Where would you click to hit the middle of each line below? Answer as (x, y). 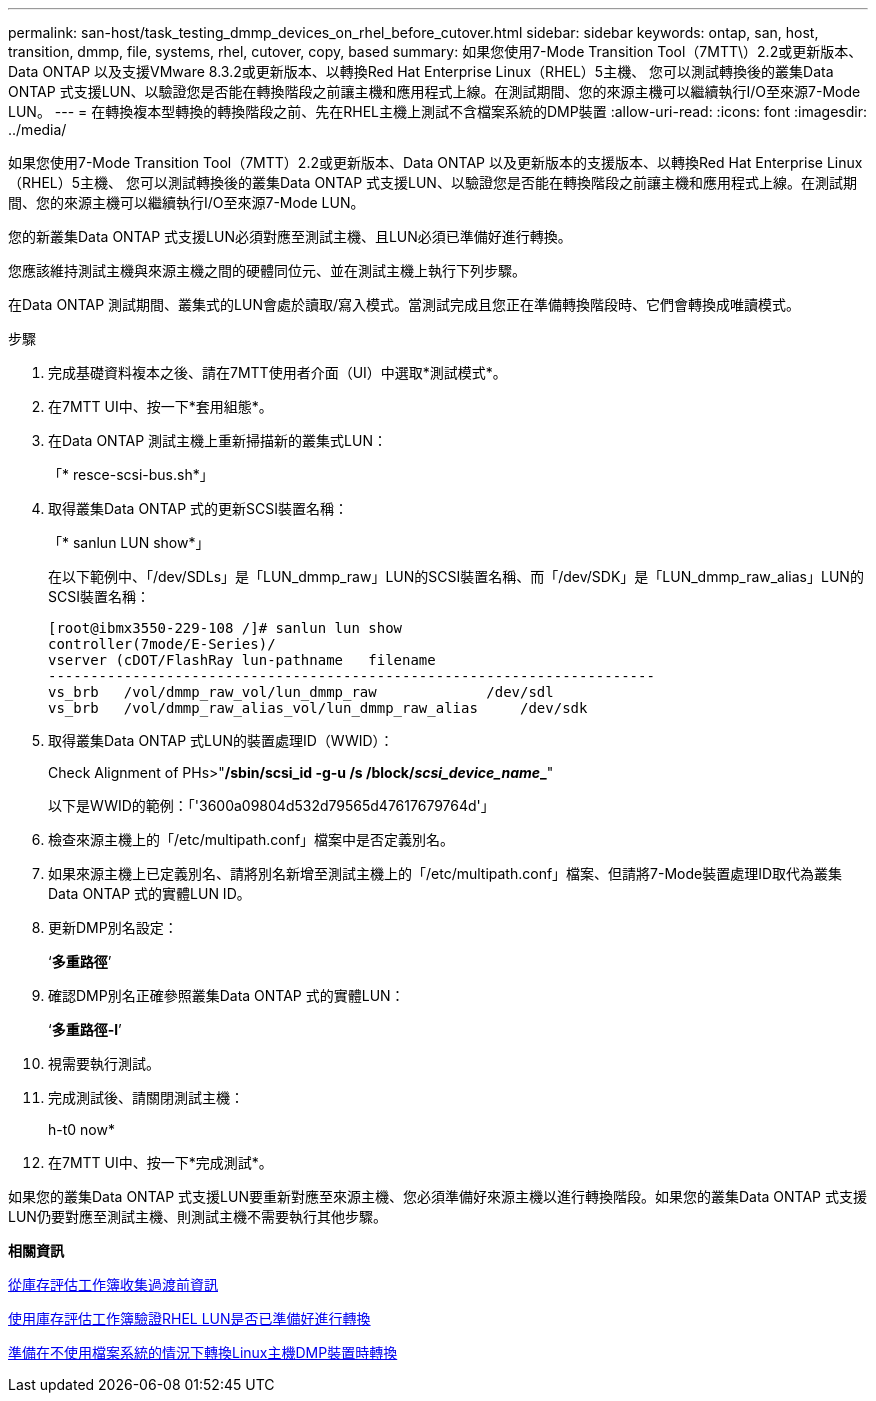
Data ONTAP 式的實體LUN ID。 (149, 893)
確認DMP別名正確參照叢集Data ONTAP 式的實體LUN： (226, 995)
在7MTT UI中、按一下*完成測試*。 (160, 1162)
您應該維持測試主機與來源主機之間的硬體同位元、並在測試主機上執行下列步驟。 (267, 270)
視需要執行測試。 (104, 1063)
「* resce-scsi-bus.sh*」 (131, 474)
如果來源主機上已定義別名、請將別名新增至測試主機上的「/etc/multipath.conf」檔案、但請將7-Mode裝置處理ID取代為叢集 (445, 873)
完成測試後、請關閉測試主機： (146, 1097)
